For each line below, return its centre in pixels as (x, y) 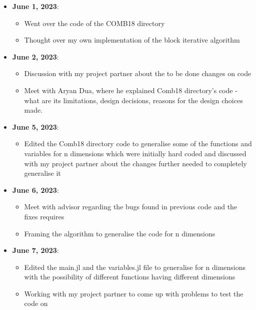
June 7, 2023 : (35, 250)
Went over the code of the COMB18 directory (94, 23)
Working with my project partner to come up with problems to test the (134, 293)
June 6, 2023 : (35, 190)
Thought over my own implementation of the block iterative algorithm (132, 40)
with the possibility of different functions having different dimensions (130, 277)
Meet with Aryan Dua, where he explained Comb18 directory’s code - (131, 90)
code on (36, 303)
